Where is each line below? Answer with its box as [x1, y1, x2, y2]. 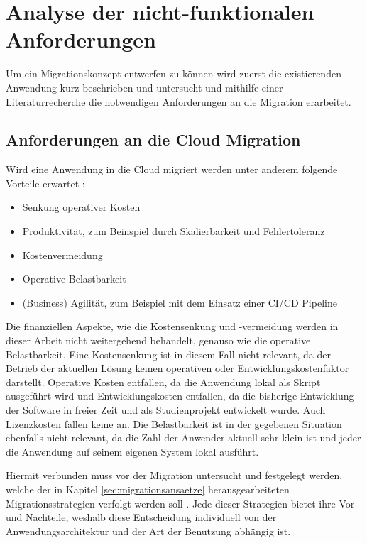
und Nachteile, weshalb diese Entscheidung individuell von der [6, 510, 277, 525]
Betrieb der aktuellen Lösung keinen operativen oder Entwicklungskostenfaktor [6, 361, 349, 375]
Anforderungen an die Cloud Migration [6, 128, 301, 150]
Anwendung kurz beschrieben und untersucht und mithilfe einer [6, 79, 283, 94]
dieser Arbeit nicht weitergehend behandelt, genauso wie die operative [6, 333, 311, 348]
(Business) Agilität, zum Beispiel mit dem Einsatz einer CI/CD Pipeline [22, 295, 337, 309]
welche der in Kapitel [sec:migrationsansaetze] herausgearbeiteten [6, 481, 290, 496]
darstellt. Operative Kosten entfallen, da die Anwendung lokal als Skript [6, 374, 321, 389]
